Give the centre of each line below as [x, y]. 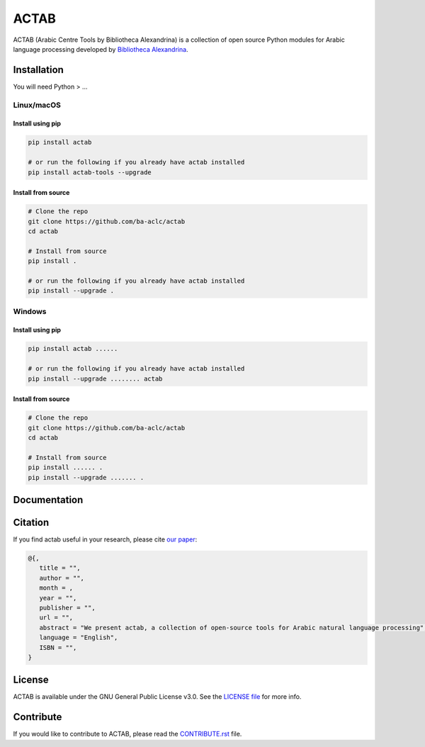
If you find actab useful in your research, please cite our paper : [105, 539]
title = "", [60, 568]
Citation [31, 522]
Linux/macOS [37, 105]
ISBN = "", [58, 647]
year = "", [58, 598]
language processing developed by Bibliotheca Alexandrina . [101, 49]
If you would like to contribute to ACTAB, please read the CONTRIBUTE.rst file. [127, 734]
